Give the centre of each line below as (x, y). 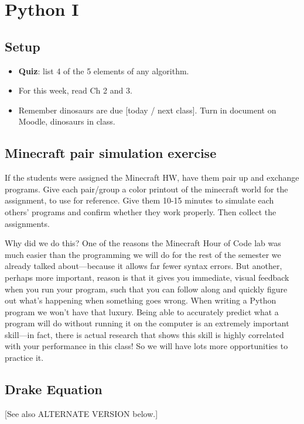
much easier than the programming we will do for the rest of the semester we (143, 254)
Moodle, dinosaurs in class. (67, 121)
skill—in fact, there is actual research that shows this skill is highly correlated (144, 334)
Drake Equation (54, 389)
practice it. (24, 358)
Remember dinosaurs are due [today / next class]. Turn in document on (147, 110)
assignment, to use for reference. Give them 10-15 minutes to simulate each (139, 200)
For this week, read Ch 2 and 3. (75, 90)
